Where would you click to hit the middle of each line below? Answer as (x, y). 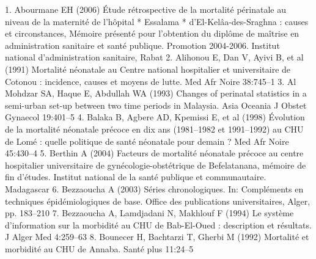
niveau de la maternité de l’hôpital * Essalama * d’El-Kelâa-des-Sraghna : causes (157, 21)
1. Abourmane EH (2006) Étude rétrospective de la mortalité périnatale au (145, 9)
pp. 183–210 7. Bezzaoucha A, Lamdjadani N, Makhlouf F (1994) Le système (149, 213)
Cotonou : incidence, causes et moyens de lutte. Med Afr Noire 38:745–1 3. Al (151, 81)
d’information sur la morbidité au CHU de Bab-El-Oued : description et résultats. (158, 224)
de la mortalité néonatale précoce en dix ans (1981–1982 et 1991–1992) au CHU (154, 129)
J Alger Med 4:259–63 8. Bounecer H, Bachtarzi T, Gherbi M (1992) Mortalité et (157, 237)
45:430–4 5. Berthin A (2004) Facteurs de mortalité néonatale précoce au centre (154, 153)
